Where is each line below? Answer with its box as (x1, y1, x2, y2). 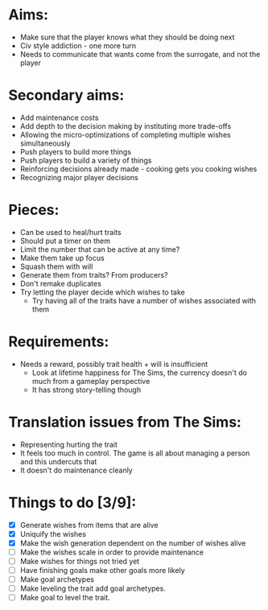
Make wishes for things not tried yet (19, 556, 140, 566)
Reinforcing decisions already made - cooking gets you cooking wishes (19, 163, 258, 174)
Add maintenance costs (19, 113, 99, 122)
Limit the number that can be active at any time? (19, 244, 180, 254)
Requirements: (8, 332, 109, 351)
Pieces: (8, 201, 60, 219)
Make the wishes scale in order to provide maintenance (19, 547, 204, 557)
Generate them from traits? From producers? (19, 270, 168, 279)
